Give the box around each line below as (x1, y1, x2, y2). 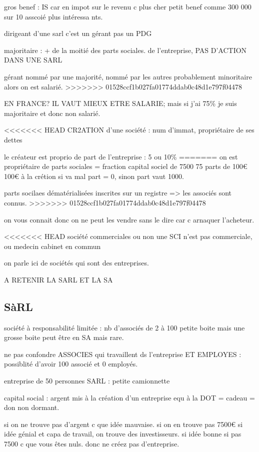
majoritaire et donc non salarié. (4, 107, 100, 118)
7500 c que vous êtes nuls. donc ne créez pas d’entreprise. (4, 438, 179, 449)
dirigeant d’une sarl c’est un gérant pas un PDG (4, 28, 152, 38)
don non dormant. (4, 402, 59, 412)
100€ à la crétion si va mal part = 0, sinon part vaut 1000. (4, 170, 184, 181)
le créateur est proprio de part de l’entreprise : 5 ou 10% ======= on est (4, 151, 238, 161)
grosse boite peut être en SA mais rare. (4, 332, 124, 342)
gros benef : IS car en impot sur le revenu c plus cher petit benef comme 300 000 (4, 1, 251, 11)
